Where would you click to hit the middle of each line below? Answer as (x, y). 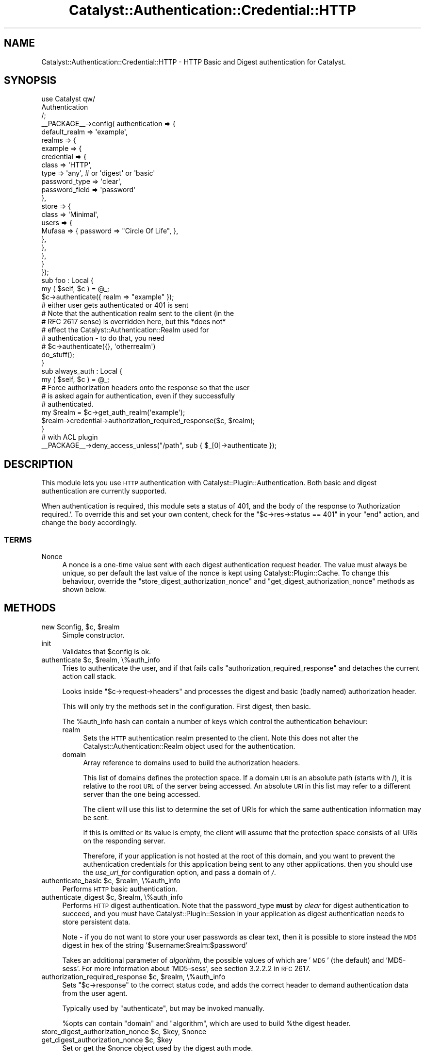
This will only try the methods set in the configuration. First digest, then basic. (187, 706)
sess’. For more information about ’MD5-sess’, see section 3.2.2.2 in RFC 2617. (186, 968)
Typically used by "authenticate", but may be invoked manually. (163, 1008)
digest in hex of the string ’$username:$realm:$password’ (155, 945)
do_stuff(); (58, 355)
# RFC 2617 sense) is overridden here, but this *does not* (134, 322)
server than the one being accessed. (142, 794)
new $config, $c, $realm (81, 627)
